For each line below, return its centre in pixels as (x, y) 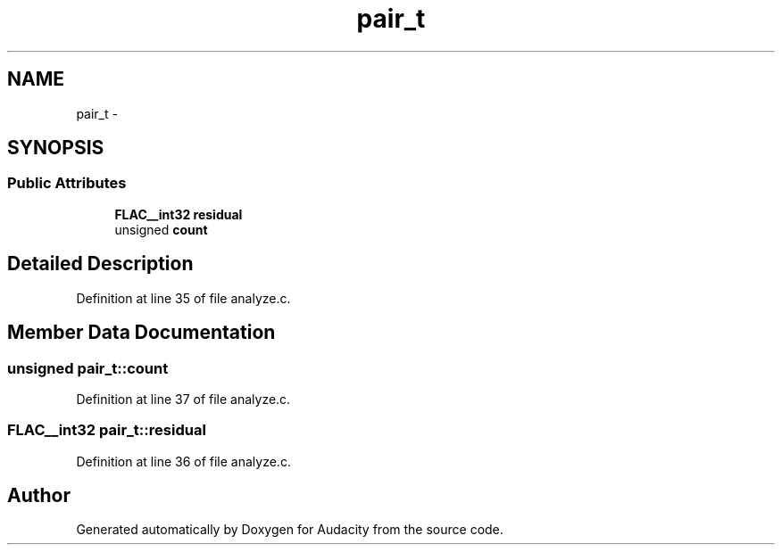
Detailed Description (100, 264)
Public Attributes (67, 183)
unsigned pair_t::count (88, 368)
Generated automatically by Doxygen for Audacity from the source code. (290, 530)
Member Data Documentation (141, 333)
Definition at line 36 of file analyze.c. (183, 461)
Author (39, 496)
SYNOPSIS (56, 148)
